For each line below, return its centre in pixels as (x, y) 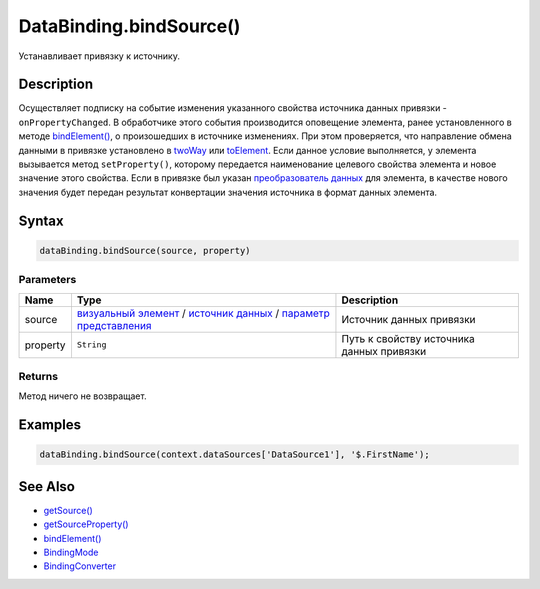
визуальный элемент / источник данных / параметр (203, 313)
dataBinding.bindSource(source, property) (145, 250)
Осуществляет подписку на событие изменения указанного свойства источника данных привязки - (232, 108)
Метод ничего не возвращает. (82, 396)
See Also (46, 486)
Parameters (47, 280)
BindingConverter (80, 566)
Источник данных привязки (408, 319)
